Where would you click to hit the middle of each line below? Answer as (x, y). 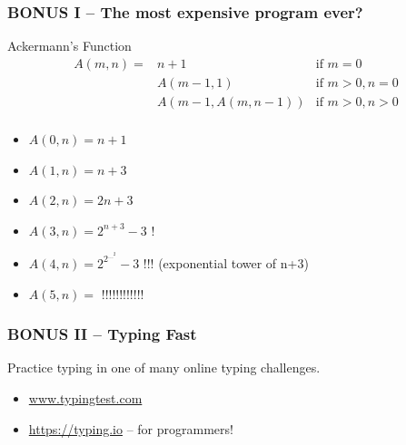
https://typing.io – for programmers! (131, 428)
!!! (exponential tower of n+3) (226, 262)
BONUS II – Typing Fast (102, 334)
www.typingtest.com (85, 397)
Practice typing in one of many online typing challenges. (164, 368)
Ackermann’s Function (69, 46)
